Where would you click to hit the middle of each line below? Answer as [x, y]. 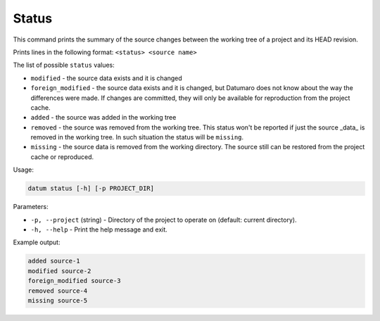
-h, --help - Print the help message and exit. [99, 229]
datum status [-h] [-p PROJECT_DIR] [91, 189]
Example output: [37, 242]
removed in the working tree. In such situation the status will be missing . [137, 137]
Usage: [24, 170]
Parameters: [31, 207]
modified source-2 [59, 271]
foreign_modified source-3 [74, 281]
